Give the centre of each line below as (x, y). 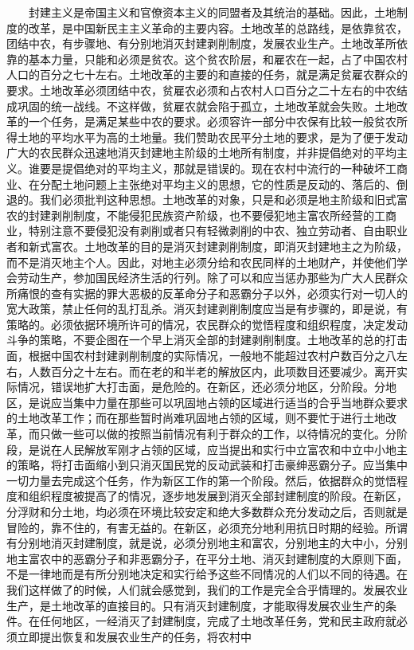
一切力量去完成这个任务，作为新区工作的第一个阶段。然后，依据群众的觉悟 (201, 480)
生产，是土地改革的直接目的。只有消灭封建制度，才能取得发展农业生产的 (196, 605)
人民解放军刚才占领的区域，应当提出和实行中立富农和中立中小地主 (234, 449)
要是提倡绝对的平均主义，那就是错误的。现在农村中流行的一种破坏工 (218, 168)
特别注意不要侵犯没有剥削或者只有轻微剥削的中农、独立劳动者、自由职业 (218, 231)
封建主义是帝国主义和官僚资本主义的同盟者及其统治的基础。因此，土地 (212, 12)
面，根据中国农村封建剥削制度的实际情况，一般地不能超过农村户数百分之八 (201, 356)
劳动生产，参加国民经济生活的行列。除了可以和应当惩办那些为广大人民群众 (212, 278)
